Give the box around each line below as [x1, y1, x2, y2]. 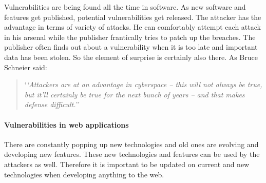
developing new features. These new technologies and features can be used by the [4, 149, 260, 159]
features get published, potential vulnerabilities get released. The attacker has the [4, 11, 261, 22]
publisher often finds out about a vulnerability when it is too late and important [4, 42, 258, 52]
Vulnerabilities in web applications [4, 119, 129, 130]
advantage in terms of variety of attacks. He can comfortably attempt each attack [4, 22, 261, 32]
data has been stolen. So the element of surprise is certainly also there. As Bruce [4, 51, 258, 62]
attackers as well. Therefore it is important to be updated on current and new [4, 158, 250, 169]
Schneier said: [4, 62, 47, 72]
